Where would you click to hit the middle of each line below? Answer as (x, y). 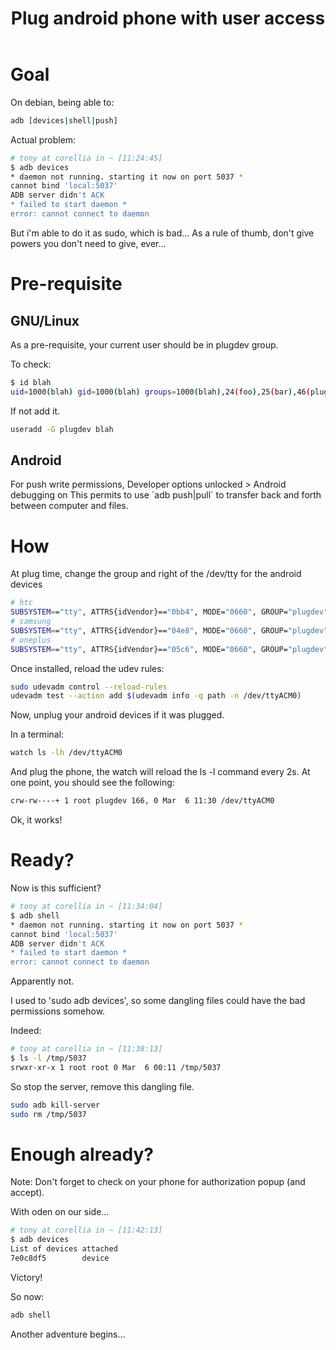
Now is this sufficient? (56, 888)
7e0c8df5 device (60, 1258)
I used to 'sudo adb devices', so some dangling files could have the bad (158, 1001)
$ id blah (31, 382)
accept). (27, 1193)
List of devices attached (64, 1249)
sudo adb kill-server (55, 1105)
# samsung (31, 622)
